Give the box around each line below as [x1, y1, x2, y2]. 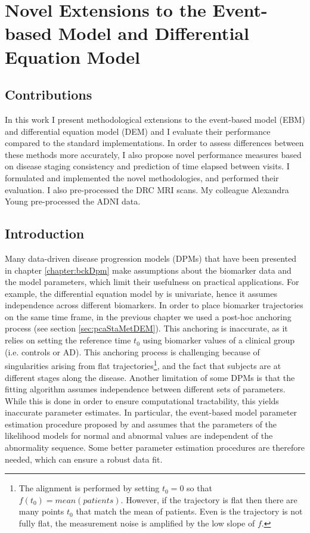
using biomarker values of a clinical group [142, 334, 295, 346]
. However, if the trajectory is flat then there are [120, 493, 297, 506]
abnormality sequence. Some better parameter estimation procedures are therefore [5, 441, 305, 454]
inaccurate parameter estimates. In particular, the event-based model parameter [5, 406, 297, 419]
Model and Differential [58, 21, 249, 45]
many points [18, 505, 64, 517]
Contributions [5, 85, 92, 104]
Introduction [5, 224, 85, 243]
